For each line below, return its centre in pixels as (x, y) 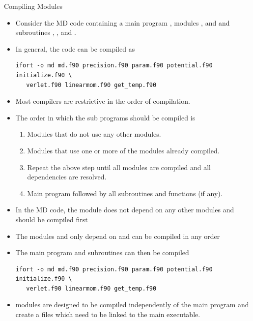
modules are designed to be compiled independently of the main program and (132, 305)
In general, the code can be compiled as (75, 48)
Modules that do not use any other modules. (94, 134)
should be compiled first (52, 219)
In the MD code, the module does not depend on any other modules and (125, 210)
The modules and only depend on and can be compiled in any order (118, 236)
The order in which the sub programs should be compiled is (105, 117)
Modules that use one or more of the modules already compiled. (123, 150)
